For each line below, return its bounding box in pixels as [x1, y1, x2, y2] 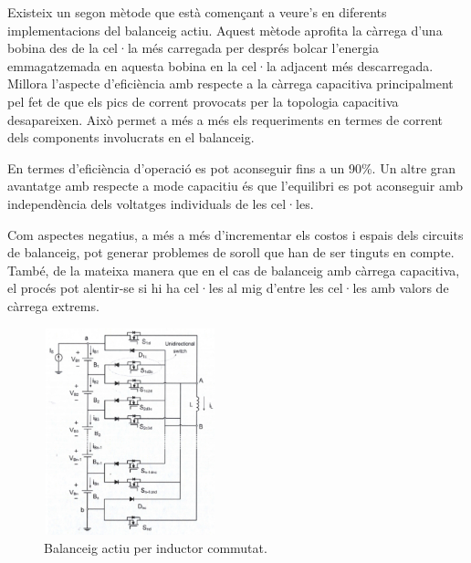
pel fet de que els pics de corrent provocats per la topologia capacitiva [7, 91, 399, 110]
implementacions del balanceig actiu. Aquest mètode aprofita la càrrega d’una [7, 20, 443, 39]
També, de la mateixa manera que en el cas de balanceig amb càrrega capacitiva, [7, 260, 460, 279]
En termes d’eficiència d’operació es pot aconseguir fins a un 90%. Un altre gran [7, 158, 456, 177]
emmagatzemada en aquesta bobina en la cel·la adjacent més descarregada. [7, 56, 434, 75]
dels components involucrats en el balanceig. [7, 128, 255, 147]
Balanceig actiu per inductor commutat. [44, 537, 267, 557]
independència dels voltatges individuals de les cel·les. [7, 193, 314, 213]
